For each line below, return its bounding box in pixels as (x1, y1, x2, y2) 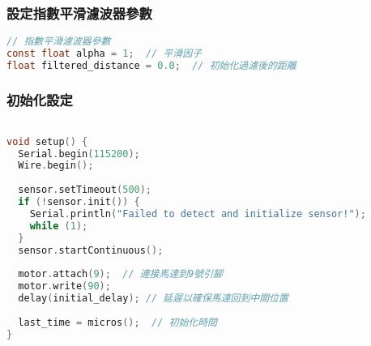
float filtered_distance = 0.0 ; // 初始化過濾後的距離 (6, 59, 296, 71)
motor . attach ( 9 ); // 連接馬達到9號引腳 (18, 268, 224, 280)
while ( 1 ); (29, 220, 88, 232)
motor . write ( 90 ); (18, 280, 111, 293)
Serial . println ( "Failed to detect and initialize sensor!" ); (29, 207, 366, 220)
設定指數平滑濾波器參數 (6, 2, 152, 23)
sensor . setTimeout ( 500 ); (18, 184, 152, 196)
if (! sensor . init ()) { (18, 196, 140, 208)
